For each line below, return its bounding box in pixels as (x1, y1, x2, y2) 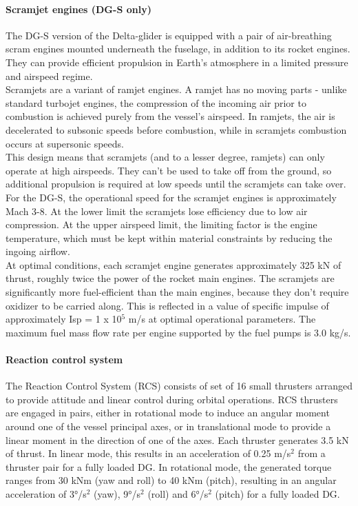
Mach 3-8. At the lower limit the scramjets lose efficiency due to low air (6, 203, 308, 218)
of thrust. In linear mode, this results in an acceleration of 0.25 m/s (6, 446, 291, 461)
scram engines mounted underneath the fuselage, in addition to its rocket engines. (6, 41, 350, 56)
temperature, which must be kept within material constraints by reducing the (6, 230, 333, 245)
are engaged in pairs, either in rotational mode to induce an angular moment (6, 405, 330, 420)
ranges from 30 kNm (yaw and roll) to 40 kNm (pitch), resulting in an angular (6, 473, 337, 487)
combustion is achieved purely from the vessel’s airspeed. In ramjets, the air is (6, 109, 335, 123)
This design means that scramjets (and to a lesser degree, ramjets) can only (6, 150, 325, 164)
